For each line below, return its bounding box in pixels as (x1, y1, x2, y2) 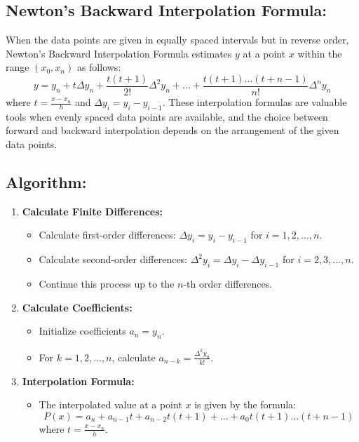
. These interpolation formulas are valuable (162, 95, 347, 109)
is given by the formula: (194, 397, 296, 412)
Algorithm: (6, 171, 87, 193)
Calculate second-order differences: (39, 252, 188, 267)
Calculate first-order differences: (39, 227, 176, 242)
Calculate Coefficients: (22, 300, 133, 314)
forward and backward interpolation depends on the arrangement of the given (6, 123, 339, 138)
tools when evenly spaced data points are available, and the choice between (6, 109, 328, 123)
